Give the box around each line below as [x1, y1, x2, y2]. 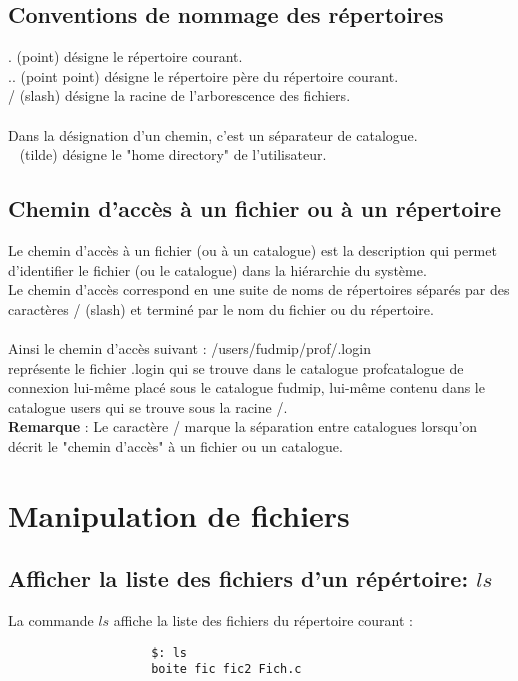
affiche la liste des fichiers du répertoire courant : [113, 610, 413, 631]
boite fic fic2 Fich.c [151, 662, 302, 677]
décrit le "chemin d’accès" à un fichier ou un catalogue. [8, 435, 343, 456]
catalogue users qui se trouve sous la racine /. [8, 396, 288, 417]
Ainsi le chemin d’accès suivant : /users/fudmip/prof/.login [8, 337, 371, 358]
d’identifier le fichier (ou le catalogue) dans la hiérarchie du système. [8, 259, 427, 280]
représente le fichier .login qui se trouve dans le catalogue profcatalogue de [8, 357, 464, 378]
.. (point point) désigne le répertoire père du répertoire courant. [8, 65, 399, 86]
